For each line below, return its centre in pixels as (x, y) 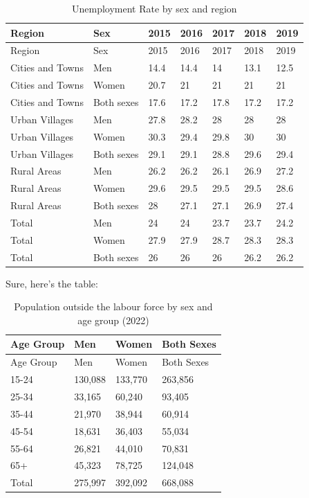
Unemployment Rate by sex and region (154, 8)
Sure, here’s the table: (52, 283)
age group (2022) (113, 320)
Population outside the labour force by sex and (113, 306)
